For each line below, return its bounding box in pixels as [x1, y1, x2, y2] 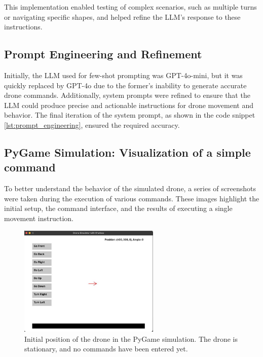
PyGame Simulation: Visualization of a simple [4, 144, 251, 160]
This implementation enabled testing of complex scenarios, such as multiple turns [4, 2, 257, 12]
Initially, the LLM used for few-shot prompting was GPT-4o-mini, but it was [4, 69, 243, 80]
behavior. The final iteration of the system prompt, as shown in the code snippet [4, 110, 255, 120]
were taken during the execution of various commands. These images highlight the [4, 193, 259, 203]
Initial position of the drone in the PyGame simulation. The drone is [24, 333, 238, 344]
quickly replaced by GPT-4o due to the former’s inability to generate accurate [4, 80, 247, 90]
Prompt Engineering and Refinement [4, 46, 202, 62]
